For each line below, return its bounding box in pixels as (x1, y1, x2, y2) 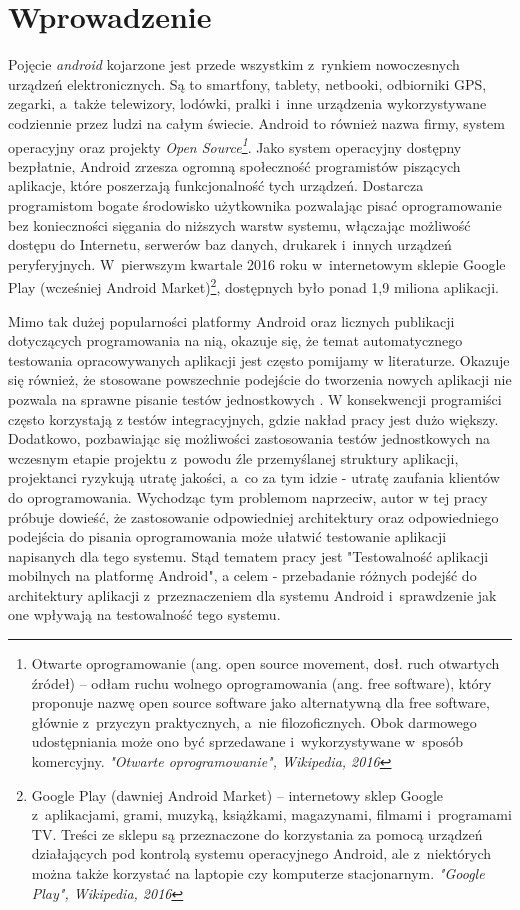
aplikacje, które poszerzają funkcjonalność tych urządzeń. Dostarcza (8, 175, 424, 196)
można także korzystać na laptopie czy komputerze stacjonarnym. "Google (31, 863, 485, 883)
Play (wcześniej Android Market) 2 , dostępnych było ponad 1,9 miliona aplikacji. (8, 274, 499, 297)
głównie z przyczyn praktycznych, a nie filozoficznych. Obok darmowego (31, 711, 477, 732)
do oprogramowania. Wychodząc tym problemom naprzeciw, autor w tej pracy (8, 486, 488, 507)
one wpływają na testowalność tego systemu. (8, 604, 281, 625)
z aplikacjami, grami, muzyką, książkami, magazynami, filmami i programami (31, 804, 512, 825)
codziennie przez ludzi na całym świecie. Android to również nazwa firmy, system (8, 112, 505, 133)
